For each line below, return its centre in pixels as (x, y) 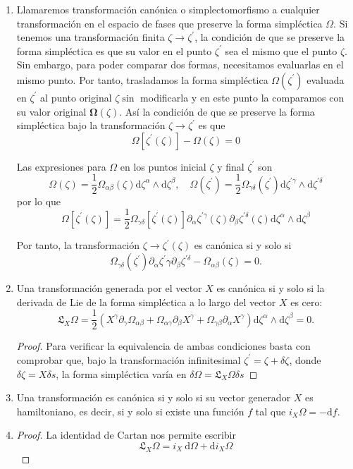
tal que (271, 411)
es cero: (306, 301)
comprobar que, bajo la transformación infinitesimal (129, 359)
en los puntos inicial (163, 166)
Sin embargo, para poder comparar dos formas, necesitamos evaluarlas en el (180, 65)
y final (231, 166)
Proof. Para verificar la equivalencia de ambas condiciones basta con (163, 346)
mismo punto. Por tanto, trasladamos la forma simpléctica (142, 79)
